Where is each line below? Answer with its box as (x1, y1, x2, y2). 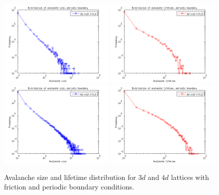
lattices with (171, 171, 209, 182)
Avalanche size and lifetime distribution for (4, 171, 136, 182)
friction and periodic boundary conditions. (4, 181, 134, 192)
